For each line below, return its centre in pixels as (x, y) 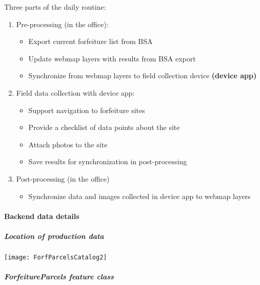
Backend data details (42, 216)
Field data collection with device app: (75, 92)
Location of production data (54, 236)
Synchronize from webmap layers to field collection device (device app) (143, 75)
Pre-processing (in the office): (62, 24)
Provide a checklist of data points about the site (104, 127)
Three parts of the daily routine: (55, 7)
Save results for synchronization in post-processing (108, 161)
